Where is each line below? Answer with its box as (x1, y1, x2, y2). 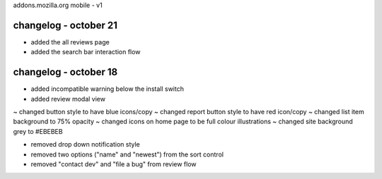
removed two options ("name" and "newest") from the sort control (30, 150, 224, 159)
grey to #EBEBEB (13, 127, 63, 135)
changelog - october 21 (13, 19, 118, 31)
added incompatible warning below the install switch (30, 85, 184, 93)
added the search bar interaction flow (30, 48, 141, 56)
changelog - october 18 (13, 66, 118, 78)
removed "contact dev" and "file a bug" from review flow (30, 159, 197, 168)
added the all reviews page (30, 37, 110, 46)
